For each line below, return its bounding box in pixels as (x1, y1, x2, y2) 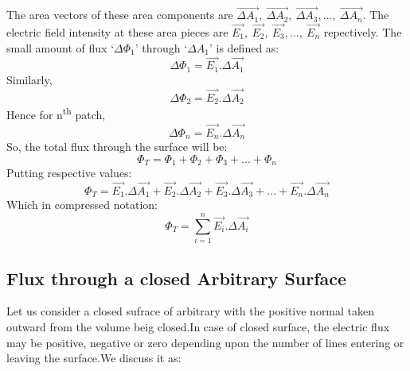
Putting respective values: (6, 164, 132, 181)
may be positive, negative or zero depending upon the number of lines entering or (6, 334, 404, 350)
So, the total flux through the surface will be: (6, 138, 228, 155)
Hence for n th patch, (6, 104, 106, 122)
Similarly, (6, 71, 53, 87)
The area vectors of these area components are (6, 6, 233, 23)
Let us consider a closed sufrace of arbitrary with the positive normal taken (6, 303, 375, 319)
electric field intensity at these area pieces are (6, 24, 228, 41)
